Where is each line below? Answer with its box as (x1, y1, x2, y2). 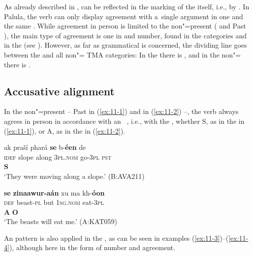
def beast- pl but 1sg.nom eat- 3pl (4, 197, 104, 207)
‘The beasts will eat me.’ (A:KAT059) (4, 216, 117, 227)
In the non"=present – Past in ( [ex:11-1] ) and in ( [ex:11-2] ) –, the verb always (4, 106, 239, 116)
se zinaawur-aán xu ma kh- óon (4, 187, 105, 198)
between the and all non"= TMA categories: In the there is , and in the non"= (4, 49, 241, 59)
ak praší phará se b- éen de (4, 142, 86, 152)
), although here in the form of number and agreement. (9, 242, 175, 253)
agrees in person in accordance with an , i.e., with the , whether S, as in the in (4, 115, 245, 126)
